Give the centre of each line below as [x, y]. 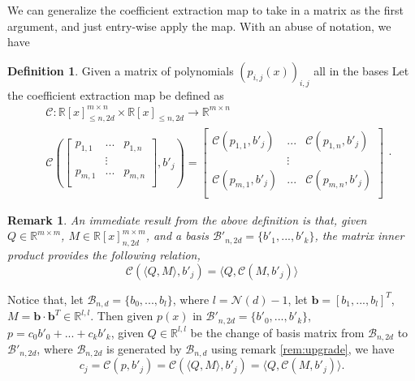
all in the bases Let [361, 70]
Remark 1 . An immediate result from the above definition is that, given [187, 219]
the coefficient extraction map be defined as [116, 94]
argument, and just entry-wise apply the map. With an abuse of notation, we [199, 26]
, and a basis [177, 235]
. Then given [122, 316]
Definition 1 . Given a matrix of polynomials [121, 70]
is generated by [144, 349]
